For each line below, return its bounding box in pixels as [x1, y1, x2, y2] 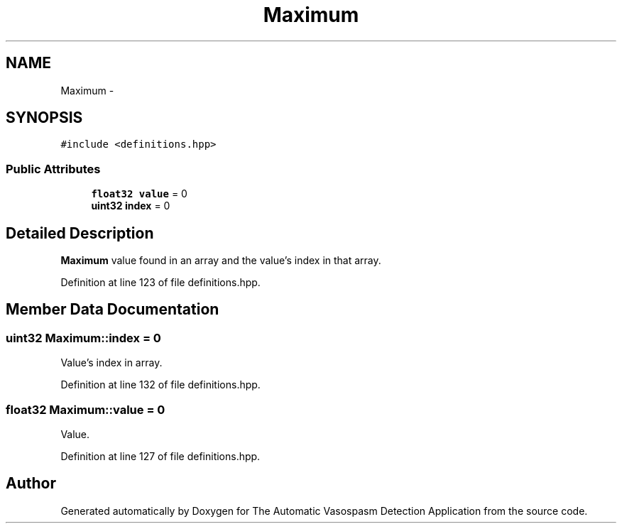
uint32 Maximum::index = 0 [6, 330, 161, 345]
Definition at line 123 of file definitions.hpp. [60, 276, 261, 289]
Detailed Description [6, 224, 154, 242]
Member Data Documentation [6, 300, 219, 319]
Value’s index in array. [60, 356, 163, 369]
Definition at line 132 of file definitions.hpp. [60, 378, 261, 391]
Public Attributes [6, 161, 101, 176]
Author [6, 474, 56, 493]
